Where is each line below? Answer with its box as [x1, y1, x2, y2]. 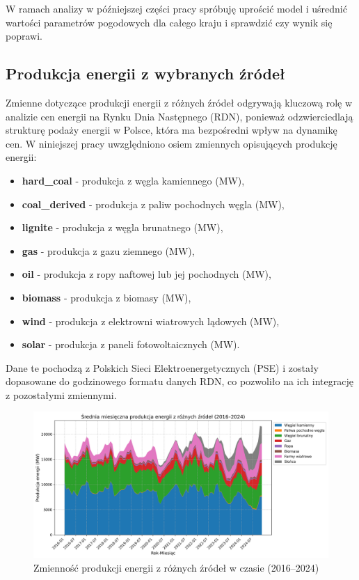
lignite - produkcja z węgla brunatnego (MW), [22, 220, 223, 235]
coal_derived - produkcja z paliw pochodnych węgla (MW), [22, 196, 285, 211]
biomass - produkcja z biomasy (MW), [22, 290, 191, 304]
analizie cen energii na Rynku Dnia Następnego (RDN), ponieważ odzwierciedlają [6, 109, 353, 123]
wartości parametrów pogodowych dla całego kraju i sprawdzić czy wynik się [6, 15, 333, 29]
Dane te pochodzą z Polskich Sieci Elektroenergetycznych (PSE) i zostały [6, 360, 319, 375]
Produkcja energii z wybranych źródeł [6, 63, 286, 84]
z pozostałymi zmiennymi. [6, 387, 117, 402]
